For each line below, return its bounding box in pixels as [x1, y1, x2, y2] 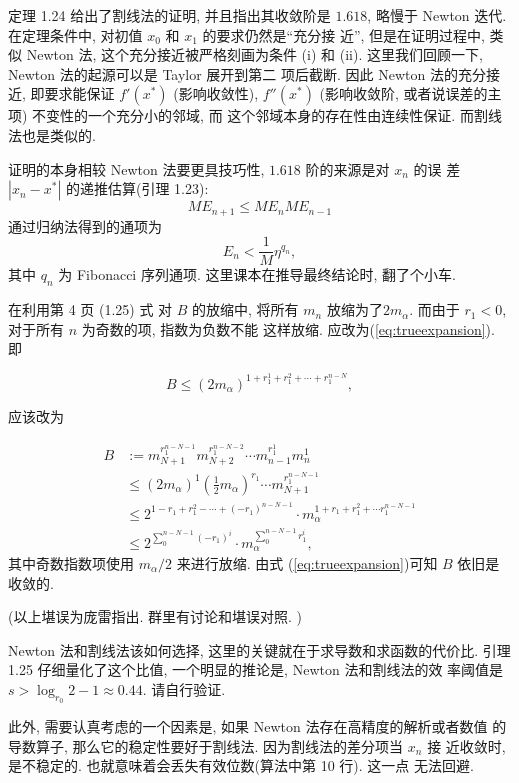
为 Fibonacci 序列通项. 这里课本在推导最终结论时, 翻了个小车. [58, 264, 456, 285]
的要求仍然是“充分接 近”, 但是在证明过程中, [202, 24, 485, 45]
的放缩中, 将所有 [192, 299, 299, 320]
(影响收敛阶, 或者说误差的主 [319, 83, 502, 104]
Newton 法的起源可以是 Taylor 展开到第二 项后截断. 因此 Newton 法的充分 [8, 63, 486, 84]
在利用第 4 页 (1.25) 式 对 [8, 299, 173, 320]
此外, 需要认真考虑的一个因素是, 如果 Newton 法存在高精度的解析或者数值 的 [8, 716, 507, 737]
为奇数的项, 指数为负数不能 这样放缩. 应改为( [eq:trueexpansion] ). [81, 318, 495, 339]
